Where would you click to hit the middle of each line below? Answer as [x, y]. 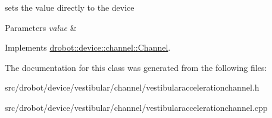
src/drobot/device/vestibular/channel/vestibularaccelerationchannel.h [132, 87]
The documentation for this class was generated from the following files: [136, 67]
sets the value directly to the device [70, 7]
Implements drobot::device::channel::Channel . [88, 47]
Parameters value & [41, 27]
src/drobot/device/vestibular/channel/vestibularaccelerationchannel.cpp [136, 107]
